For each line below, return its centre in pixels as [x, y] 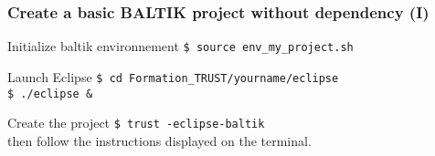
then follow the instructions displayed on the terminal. [159, 140]
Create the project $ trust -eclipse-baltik [136, 123]
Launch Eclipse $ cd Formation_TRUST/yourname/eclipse [173, 76]
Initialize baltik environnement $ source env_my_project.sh [180, 46]
